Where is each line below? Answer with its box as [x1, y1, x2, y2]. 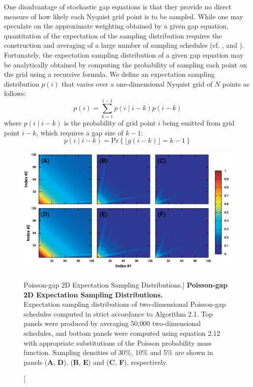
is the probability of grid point [64, 118, 156, 128]
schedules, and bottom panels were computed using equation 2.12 [24, 328, 221, 338]
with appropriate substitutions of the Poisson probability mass [24, 337, 212, 348]
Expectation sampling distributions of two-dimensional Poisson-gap [24, 299, 226, 309]
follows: [4, 88, 27, 98]
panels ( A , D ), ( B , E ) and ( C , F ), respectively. [24, 356, 168, 367]
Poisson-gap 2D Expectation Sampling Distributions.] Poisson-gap [24, 280, 228, 290]
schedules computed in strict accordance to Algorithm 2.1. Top [24, 308, 213, 319]
